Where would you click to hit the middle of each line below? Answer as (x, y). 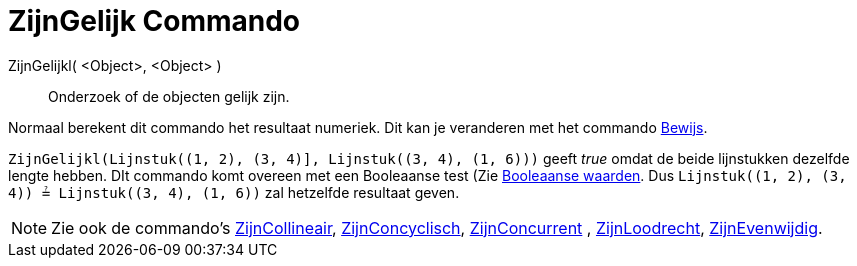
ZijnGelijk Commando (154, 21)
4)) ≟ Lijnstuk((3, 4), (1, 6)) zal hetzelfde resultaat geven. (234, 192)
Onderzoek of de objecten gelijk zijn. (169, 96)
